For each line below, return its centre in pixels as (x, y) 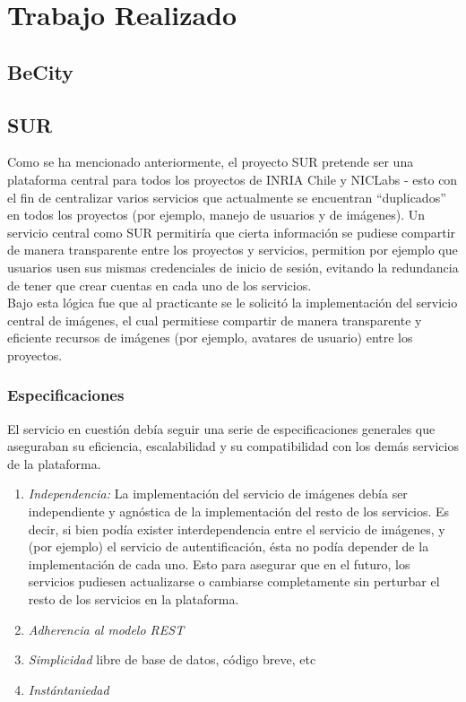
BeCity (40, 71)
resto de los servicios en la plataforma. (134, 599)
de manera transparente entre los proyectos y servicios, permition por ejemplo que (233, 250)
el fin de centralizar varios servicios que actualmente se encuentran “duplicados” (227, 197)
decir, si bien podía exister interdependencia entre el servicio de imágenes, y (237, 529)
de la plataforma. (54, 463)
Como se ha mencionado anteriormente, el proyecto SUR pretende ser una (211, 162)
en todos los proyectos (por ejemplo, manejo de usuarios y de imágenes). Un (216, 215)
